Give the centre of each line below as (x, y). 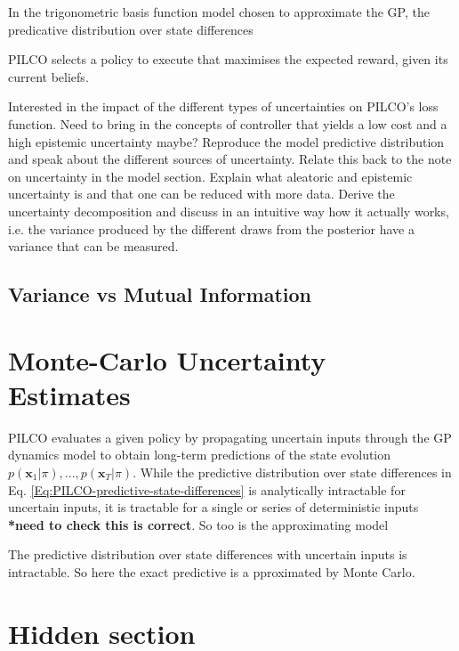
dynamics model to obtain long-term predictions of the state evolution (200, 455)
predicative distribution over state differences (131, 29)
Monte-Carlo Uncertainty (167, 359)
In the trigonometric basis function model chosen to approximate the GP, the (219, 12)
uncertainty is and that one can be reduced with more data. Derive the (201, 194)
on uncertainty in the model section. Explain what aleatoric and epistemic (210, 176)
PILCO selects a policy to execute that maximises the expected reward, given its (228, 59)
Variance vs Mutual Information (160, 294)
